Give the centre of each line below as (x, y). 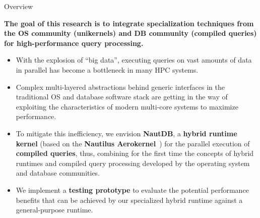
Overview (19, 6)
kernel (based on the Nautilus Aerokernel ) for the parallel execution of (133, 143)
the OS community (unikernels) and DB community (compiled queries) (131, 33)
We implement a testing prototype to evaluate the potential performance (132, 189)
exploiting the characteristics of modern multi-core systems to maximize (127, 106)
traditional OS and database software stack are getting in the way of (122, 97)
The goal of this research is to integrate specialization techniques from (129, 23)
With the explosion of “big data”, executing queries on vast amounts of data (134, 60)
